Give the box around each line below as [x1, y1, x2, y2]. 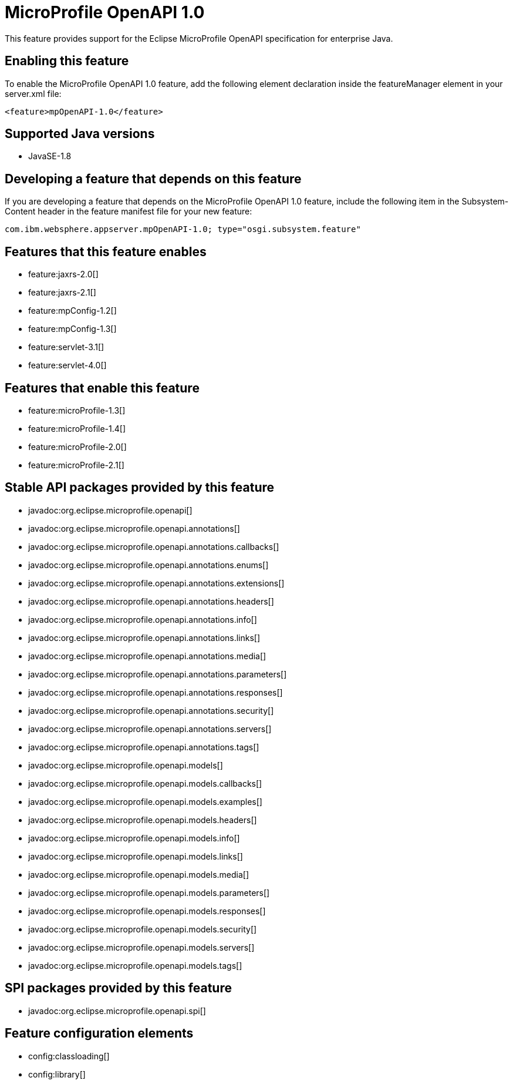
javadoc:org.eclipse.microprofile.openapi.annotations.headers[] [28, 596, 274, 606]
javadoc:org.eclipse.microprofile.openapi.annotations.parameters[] [28, 669, 287, 679]
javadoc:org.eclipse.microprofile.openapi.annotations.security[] [28, 705, 274, 716]
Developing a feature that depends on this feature [5, 171, 302, 186]
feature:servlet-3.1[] [28, 342, 104, 353]
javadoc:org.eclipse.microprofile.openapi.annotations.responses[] [28, 687, 283, 697]
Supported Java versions [5, 126, 155, 142]
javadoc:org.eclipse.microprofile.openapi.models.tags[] [28, 960, 242, 971]
